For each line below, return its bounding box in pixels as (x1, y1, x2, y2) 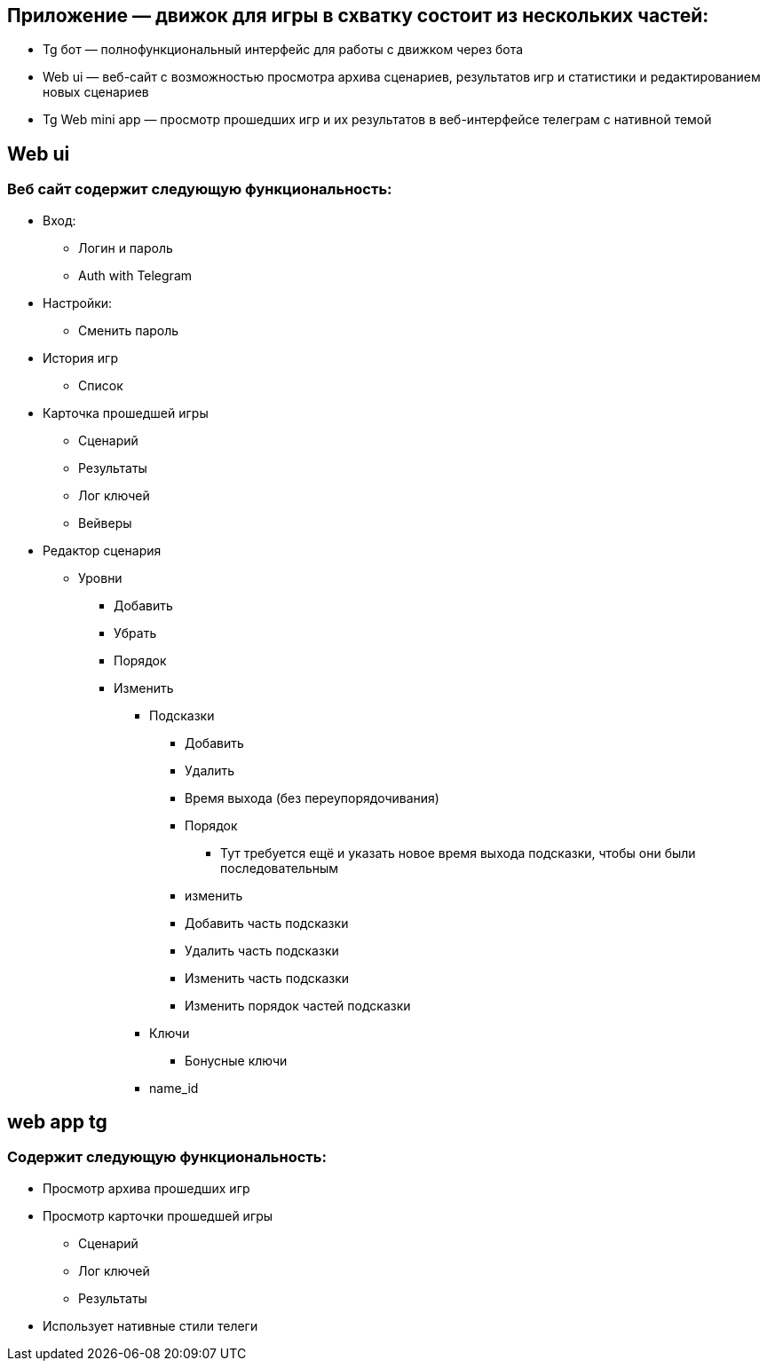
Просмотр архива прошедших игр (43, 1180, 250, 1196)
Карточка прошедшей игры (43, 405, 209, 421)
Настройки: (43, 295, 113, 311)
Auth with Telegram (78, 267, 193, 283)
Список (78, 377, 123, 393)
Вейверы (78, 515, 132, 531)
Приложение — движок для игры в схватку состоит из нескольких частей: (7, 4, 709, 27)
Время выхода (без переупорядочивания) (185, 790, 439, 806)
